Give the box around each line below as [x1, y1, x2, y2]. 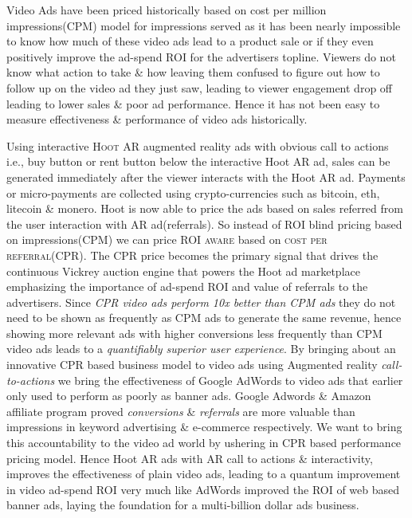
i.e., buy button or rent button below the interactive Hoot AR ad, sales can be [6, 153, 390, 170]
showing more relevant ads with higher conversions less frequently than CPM [6, 324, 383, 341]
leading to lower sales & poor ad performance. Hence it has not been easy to [6, 95, 380, 112]
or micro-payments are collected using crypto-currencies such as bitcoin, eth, [6, 184, 380, 201]
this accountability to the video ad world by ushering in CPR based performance [6, 434, 402, 451]
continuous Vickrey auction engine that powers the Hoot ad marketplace [6, 262, 360, 279]
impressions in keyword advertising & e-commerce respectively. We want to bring [6, 418, 402, 435]
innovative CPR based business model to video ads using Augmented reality [6, 356, 378, 373]
